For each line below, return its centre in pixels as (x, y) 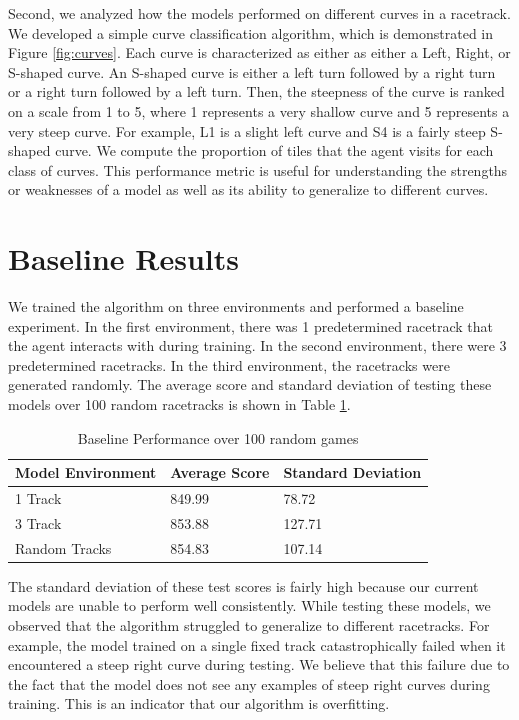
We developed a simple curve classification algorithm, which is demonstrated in (251, 32)
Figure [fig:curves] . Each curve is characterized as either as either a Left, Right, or (259, 52)
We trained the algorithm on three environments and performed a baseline (236, 306)
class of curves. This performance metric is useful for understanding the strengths (258, 169)
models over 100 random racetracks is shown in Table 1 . (179, 404)
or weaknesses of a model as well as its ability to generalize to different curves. (248, 189)
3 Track (38, 522)
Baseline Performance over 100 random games (218, 437)
